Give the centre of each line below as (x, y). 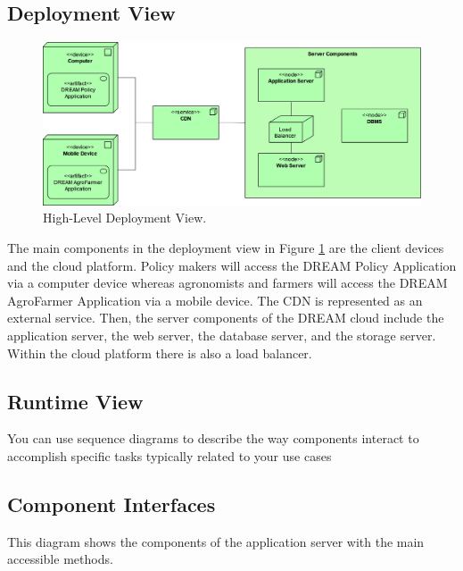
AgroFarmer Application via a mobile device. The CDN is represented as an (215, 300)
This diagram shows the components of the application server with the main (216, 541)
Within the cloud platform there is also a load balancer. (160, 353)
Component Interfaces (112, 504)
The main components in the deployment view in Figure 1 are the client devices (226, 247)
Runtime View (75, 401)
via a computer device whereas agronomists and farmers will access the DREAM (227, 283)
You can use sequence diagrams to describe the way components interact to (213, 438)
